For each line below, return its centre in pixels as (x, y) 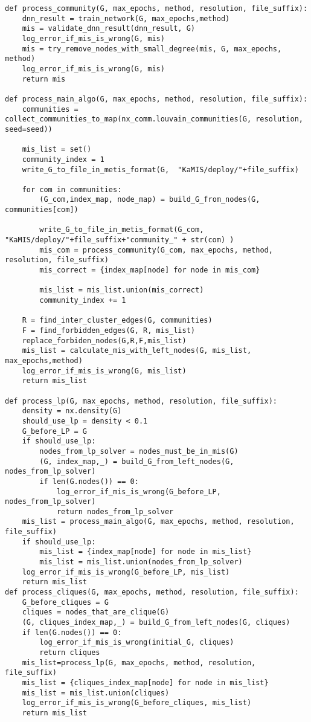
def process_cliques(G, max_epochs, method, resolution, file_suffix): (152, 592)
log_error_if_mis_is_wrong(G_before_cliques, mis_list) (137, 703)
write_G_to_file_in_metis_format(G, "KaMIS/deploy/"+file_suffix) (160, 169)
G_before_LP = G (55, 431)
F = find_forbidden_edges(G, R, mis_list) (108, 330)
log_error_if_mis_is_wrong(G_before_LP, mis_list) (126, 572)
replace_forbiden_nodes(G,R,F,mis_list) (104, 340)
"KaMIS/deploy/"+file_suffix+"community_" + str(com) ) (120, 240)
